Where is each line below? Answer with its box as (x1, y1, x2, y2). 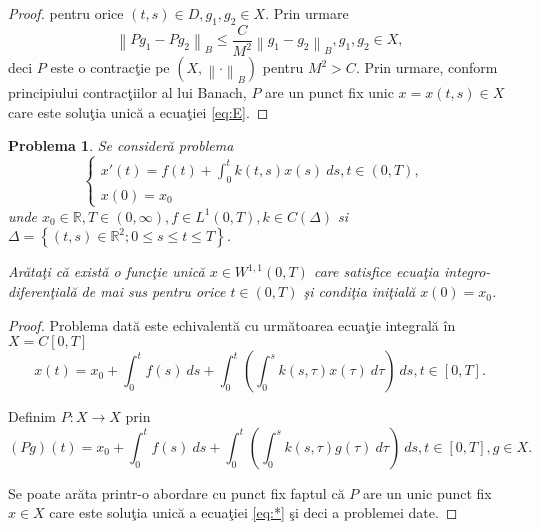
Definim (8, 406, 57, 427)
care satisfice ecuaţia (313, 261, 440, 282)
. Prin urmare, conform (355, 57, 498, 78)
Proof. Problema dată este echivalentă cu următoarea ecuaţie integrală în (8, 314, 456, 335)
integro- (444, 261, 491, 282)
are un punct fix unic (265, 82, 394, 103)
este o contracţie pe (50, 57, 170, 78)
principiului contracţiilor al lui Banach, (8, 82, 247, 103)
